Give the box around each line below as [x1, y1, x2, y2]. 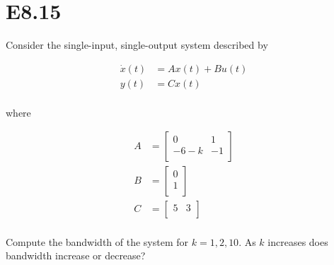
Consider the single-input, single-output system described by [6, 37, 268, 52]
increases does [267, 234, 328, 249]
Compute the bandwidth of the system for [6, 234, 189, 249]
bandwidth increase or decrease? [6, 248, 146, 263]
